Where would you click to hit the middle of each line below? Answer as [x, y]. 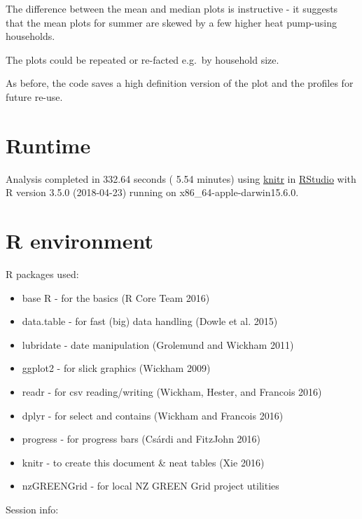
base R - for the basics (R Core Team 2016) [116, 297]
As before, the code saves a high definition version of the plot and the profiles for [180, 83]
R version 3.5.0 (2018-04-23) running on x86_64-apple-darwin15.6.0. [152, 192]
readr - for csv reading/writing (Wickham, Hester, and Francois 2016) [172, 391]
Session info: [32, 509]
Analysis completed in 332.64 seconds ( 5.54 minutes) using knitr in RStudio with [181, 178]
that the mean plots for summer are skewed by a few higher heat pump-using [171, 22]
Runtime [48, 145]
